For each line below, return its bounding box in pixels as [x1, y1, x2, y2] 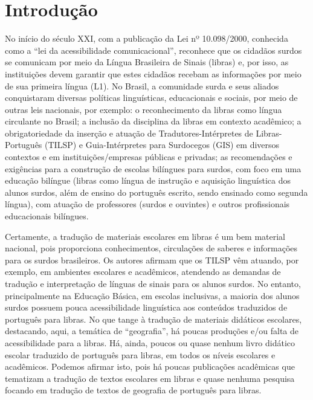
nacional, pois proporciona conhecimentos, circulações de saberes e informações [5, 242, 298, 254]
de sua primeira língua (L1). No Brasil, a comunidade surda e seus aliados [5, 79, 279, 92]
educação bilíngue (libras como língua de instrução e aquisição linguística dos [5, 174, 291, 187]
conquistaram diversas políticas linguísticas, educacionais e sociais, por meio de [5, 91, 298, 104]
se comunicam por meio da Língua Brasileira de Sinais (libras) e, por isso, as [5, 56, 289, 68]
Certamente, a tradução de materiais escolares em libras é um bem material [5, 230, 286, 242]
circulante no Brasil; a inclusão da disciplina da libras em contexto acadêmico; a [5, 115, 302, 127]
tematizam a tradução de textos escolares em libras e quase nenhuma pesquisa [5, 372, 295, 384]
